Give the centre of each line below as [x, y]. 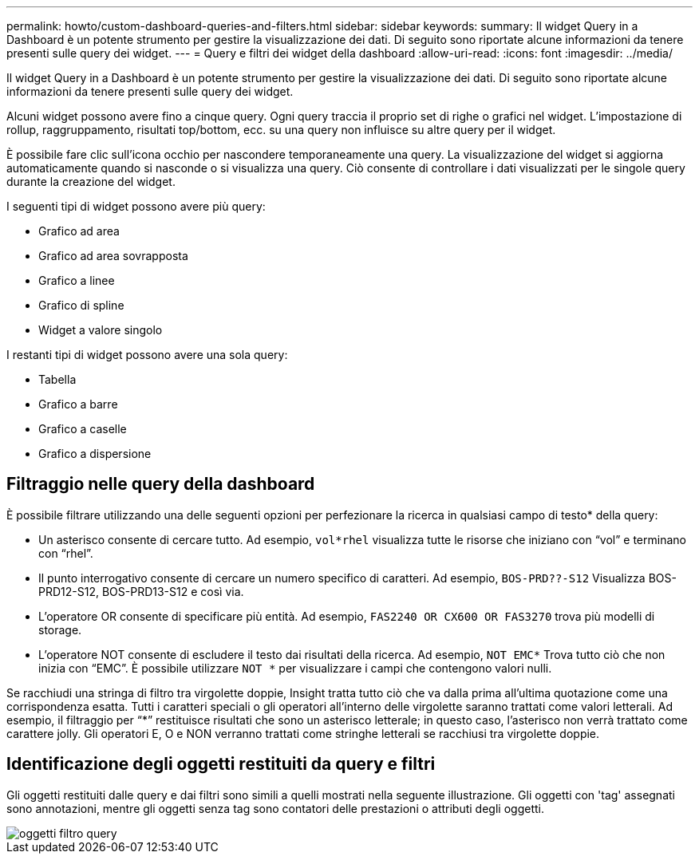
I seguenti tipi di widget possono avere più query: [136, 206]
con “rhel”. [66, 553]
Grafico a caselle [83, 429]
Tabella [57, 379]
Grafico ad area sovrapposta [113, 256]
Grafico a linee [77, 280]
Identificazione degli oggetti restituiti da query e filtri [221, 764]
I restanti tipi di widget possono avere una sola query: [147, 355]
